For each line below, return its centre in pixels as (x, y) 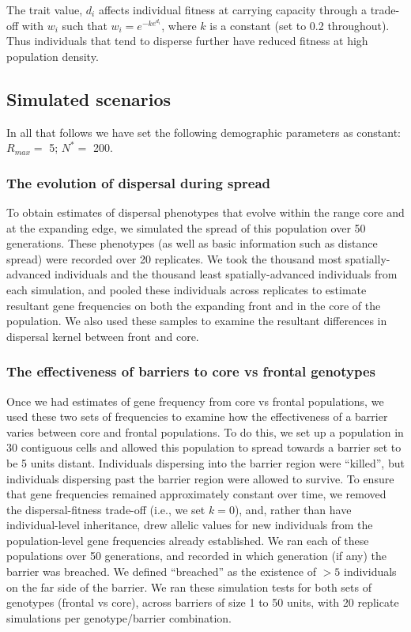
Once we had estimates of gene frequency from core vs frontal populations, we (195, 401)
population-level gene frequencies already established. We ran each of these (188, 540)
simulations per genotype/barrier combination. (119, 617)
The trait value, (45, 9)
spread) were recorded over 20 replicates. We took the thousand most (174, 258)
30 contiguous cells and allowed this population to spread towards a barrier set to (204, 447)
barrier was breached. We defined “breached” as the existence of (161, 571)
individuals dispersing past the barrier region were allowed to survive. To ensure (200, 478)
